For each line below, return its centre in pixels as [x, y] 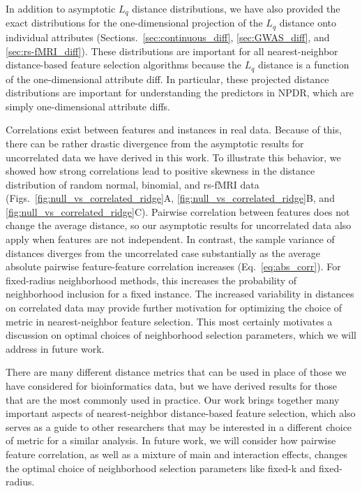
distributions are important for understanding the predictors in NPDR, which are [180, 93]
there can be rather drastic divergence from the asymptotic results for [155, 143]
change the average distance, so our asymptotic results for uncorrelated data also [179, 225]
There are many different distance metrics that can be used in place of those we [176, 372]
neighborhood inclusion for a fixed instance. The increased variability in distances [180, 294]
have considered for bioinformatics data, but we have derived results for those [172, 386]
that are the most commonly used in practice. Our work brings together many [173, 399]
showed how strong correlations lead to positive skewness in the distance [160, 171]
